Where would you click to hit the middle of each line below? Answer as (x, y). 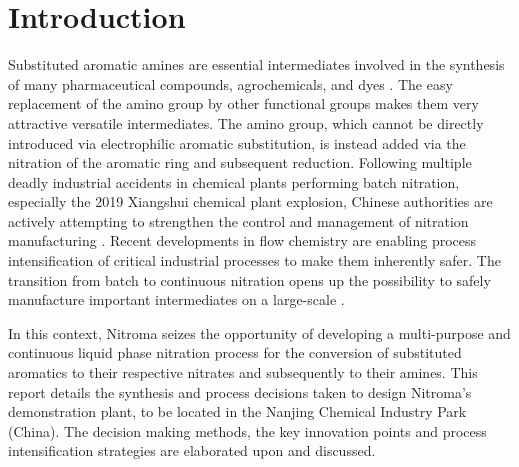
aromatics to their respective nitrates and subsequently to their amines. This (243, 372)
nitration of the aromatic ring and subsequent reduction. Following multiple (240, 162)
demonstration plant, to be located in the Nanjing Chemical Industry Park (237, 411)
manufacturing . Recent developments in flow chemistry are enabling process (242, 240)
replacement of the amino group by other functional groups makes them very (243, 103)
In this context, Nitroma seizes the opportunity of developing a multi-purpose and (259, 332)
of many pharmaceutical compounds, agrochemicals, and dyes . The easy (230, 83)
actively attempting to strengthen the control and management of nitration (238, 220)
